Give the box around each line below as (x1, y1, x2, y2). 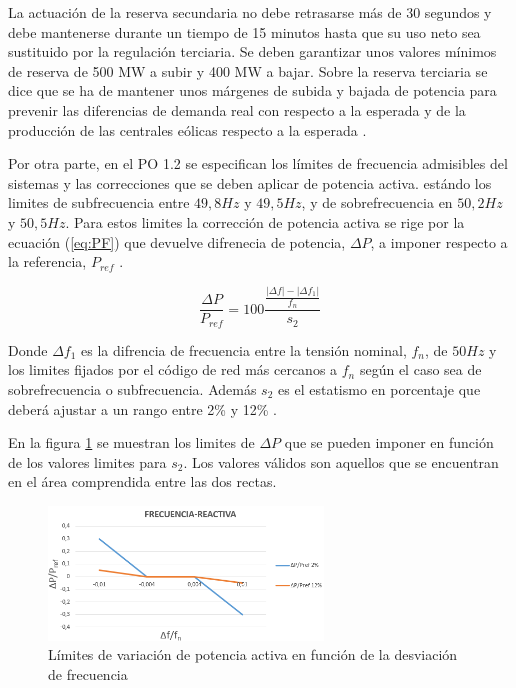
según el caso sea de (359, 359, 482, 380)
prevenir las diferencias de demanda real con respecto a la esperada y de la (8, 99, 466, 120)
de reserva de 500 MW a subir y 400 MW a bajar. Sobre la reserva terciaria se (8, 60, 488, 81)
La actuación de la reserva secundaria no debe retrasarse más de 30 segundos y (8, 2, 492, 22)
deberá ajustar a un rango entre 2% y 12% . (8, 398, 277, 419)
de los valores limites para (8, 451, 167, 472)
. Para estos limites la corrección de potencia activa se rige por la (65, 211, 465, 232)
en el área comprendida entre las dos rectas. (8, 471, 277, 492)
